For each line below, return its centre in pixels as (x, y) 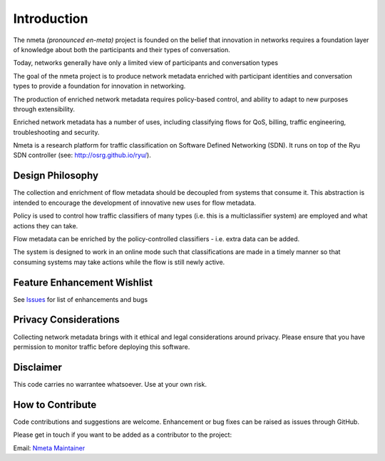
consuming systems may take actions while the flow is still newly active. (119, 262)
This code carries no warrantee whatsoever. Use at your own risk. (110, 384)
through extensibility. (44, 109)
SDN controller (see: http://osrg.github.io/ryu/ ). (82, 155)
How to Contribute (55, 404)
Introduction (51, 19)
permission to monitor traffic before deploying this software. (102, 347)
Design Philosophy (56, 176)
